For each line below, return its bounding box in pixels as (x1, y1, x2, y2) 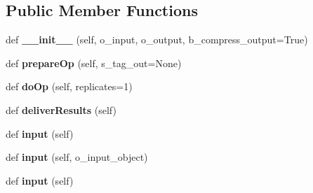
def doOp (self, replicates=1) (6, 79, 133, 94)
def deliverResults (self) (6, 102, 116, 117)
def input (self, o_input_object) (6, 150, 148, 164)
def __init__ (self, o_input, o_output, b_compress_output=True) (6, 32, 308, 47)
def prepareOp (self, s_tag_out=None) (6, 55, 182, 70)
